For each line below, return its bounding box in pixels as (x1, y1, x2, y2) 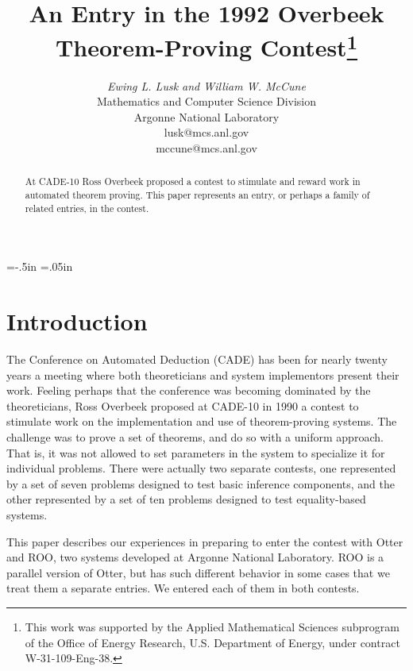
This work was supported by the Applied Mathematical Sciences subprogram (25, 619, 399, 634)
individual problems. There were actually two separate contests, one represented (6, 460, 396, 476)
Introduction (6, 305, 148, 337)
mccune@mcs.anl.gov (156, 140, 257, 156)
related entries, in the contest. (25, 201, 149, 214)
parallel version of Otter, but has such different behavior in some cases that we (6, 564, 390, 580)
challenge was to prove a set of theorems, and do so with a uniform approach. (6, 429, 384, 445)
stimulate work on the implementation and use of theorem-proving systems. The (6, 413, 397, 430)
